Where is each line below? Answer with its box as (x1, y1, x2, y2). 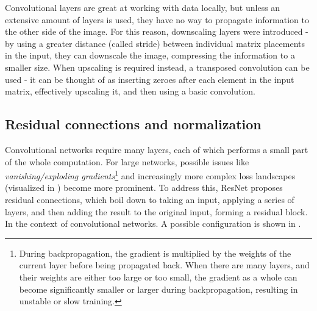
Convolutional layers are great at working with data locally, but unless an (5, 1, 280, 13)
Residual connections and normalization (5, 115, 262, 134)
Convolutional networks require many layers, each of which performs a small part (5, 143, 308, 155)
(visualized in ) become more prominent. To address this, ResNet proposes (5, 181, 283, 194)
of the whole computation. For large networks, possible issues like (5, 155, 249, 168)
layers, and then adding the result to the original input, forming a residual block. (5, 205, 308, 218)
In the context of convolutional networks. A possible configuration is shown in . (5, 217, 301, 230)
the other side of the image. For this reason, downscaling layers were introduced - (5, 25, 308, 38)
